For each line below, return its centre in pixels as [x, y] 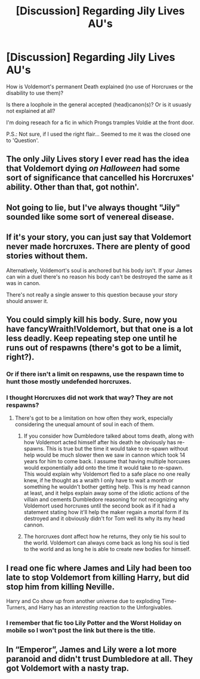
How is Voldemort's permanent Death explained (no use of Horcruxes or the [100, 86]
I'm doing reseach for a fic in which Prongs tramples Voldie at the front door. [100, 122]
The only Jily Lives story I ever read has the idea [98, 159]
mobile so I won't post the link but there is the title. [81, 630]
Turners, [16, 607]
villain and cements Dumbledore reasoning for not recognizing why [106, 500]
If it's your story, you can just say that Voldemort [99, 237]
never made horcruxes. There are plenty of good [98, 247]
